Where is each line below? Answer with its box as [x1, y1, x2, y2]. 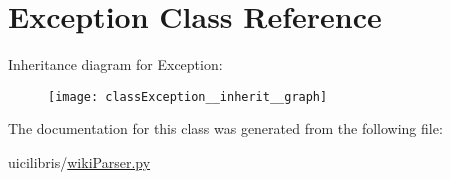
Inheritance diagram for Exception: [8, 54, 223, 75]
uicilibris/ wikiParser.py [8, 151, 151, 172]
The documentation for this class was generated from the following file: [8, 118, 443, 139]
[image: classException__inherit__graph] [48, 89, 328, 104]
